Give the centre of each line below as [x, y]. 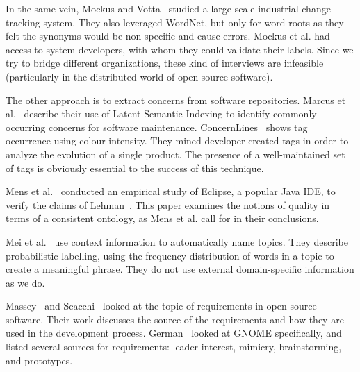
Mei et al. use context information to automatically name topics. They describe [177, 241]
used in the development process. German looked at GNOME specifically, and [174, 333]
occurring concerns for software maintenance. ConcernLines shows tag [157, 127]
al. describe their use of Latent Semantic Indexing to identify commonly [161, 113]
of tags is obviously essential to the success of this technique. [135, 168]
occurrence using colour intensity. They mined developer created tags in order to [177, 141]
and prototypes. [39, 360]
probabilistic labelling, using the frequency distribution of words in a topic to [170, 255]
